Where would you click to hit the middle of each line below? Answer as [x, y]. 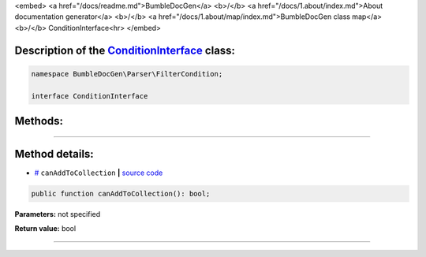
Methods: [39, 121]
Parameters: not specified [58, 214]
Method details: [54, 154]
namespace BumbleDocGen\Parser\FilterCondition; [127, 74]
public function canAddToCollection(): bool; [121, 194]
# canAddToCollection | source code [99, 173]
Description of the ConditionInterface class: [125, 50]
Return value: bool [45, 229]
